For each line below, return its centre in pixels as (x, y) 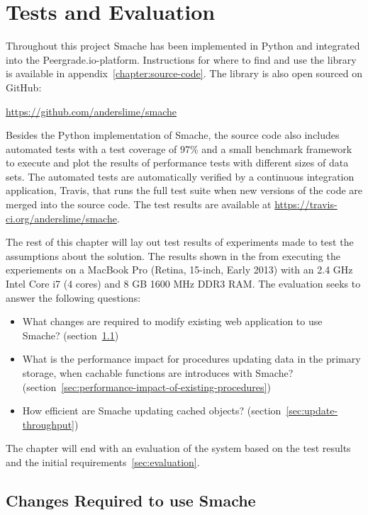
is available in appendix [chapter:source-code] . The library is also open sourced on (184, 73)
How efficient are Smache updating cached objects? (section (152, 411)
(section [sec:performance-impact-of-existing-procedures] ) (146, 386)
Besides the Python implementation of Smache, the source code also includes (173, 135)
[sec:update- (312, 411)
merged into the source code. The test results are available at (139, 204)
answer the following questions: (73, 297)
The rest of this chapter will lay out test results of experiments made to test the (180, 242)
